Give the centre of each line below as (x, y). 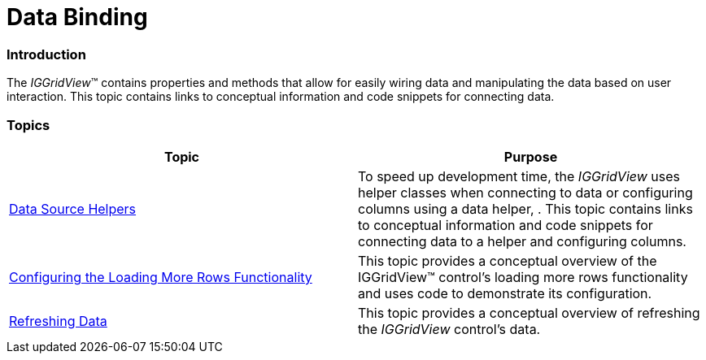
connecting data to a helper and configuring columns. (522, 241)
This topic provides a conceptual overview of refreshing (529, 312)
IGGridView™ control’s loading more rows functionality (523, 277)
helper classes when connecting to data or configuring (525, 192)
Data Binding (77, 17)
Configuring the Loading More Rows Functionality (161, 277)
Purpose (531, 156)
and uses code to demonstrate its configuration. (505, 293)
